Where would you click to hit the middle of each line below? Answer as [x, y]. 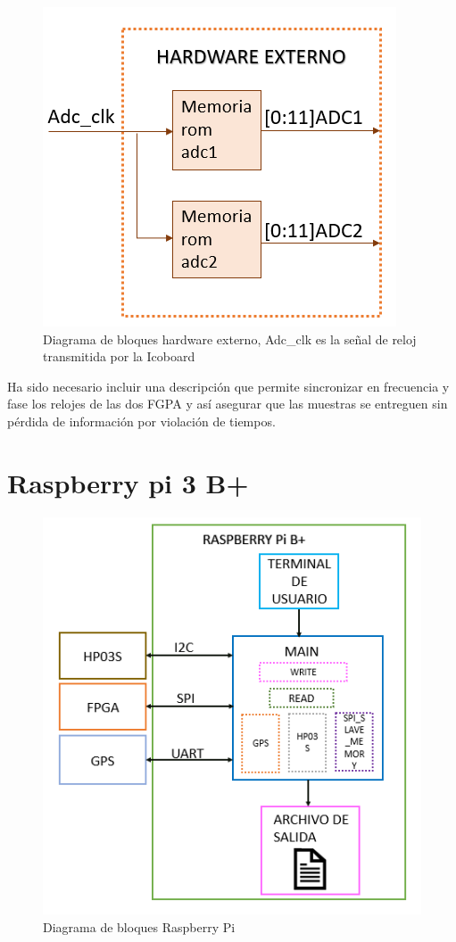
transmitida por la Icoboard [119, 356]
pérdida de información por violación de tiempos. [141, 421]
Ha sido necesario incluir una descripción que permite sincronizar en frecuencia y [228, 386]
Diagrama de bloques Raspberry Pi [139, 926]
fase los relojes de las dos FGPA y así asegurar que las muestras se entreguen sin [228, 404]
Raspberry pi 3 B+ [128, 482]
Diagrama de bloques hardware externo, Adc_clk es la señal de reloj [230, 339]
